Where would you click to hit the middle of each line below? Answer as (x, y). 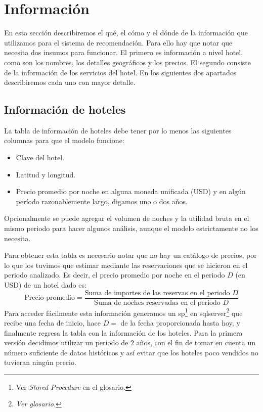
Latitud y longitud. (46, 174)
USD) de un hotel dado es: (45, 285)
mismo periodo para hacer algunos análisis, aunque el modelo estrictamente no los (131, 228)
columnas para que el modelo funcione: (64, 140)
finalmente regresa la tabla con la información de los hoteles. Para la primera (123, 332)
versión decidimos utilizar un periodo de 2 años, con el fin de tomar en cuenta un (130, 342)
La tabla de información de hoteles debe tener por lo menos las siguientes (118, 130)
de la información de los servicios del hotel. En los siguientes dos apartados (120, 72)
